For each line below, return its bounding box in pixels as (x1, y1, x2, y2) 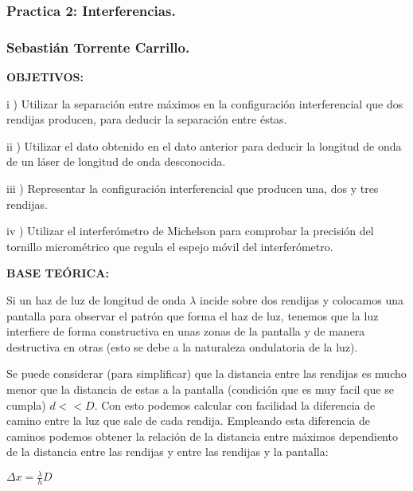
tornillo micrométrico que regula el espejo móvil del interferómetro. (6, 238, 333, 254)
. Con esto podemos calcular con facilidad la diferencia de (94, 396, 376, 413)
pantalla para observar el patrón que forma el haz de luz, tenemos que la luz (6, 307, 379, 324)
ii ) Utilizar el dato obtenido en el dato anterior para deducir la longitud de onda (6, 137, 402, 154)
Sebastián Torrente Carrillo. (6, 37, 190, 57)
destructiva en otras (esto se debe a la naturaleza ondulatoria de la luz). (6, 338, 358, 355)
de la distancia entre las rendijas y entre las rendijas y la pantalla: (6, 443, 329, 460)
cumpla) (6, 396, 46, 413)
